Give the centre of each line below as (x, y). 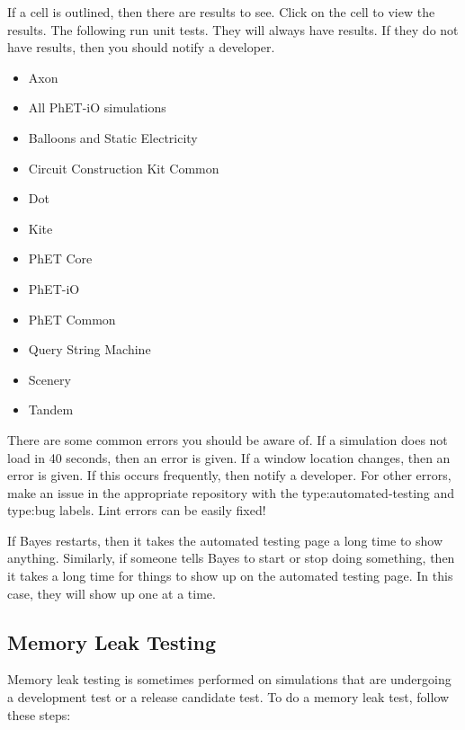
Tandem (51, 410)
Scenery (49, 379)
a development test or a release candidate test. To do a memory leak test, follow (228, 697)
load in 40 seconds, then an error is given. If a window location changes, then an (229, 457)
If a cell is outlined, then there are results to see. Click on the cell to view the (221, 12)
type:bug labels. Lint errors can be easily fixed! (137, 510)
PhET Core (60, 258)
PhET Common (72, 319)
